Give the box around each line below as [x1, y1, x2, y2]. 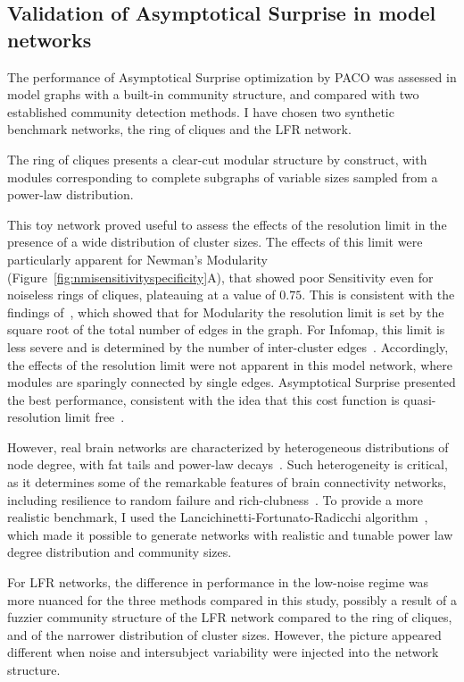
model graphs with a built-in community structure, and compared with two [7, 85, 419, 104]
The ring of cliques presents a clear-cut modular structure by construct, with [7, 149, 427, 168]
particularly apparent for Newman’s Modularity [7, 249, 268, 268]
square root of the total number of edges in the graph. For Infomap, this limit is [7, 320, 445, 339]
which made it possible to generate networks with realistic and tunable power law [7, 525, 453, 543]
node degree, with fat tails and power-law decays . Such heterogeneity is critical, [7, 455, 448, 474]
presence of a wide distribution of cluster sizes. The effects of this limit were [7, 232, 423, 251]
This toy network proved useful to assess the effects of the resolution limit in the [7, 215, 447, 233]
